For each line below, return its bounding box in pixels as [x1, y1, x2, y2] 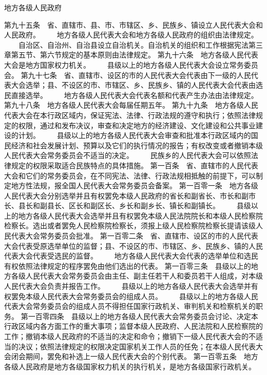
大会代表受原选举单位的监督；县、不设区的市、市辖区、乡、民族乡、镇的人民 [4, 240, 263, 251]
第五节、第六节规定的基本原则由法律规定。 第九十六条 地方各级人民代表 [11, 49, 258, 60]
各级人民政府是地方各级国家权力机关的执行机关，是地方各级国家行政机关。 [4, 361, 256, 371]
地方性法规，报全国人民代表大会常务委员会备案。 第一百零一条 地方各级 [11, 180, 258, 191]
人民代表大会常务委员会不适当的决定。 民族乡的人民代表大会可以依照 [4, 150, 251, 161]
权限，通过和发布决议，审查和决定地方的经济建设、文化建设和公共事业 [18, 120, 256, 130]
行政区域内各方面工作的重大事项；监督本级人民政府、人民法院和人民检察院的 [4, 321, 263, 331]
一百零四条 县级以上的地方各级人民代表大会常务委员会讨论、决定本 [28, 310, 258, 321]
